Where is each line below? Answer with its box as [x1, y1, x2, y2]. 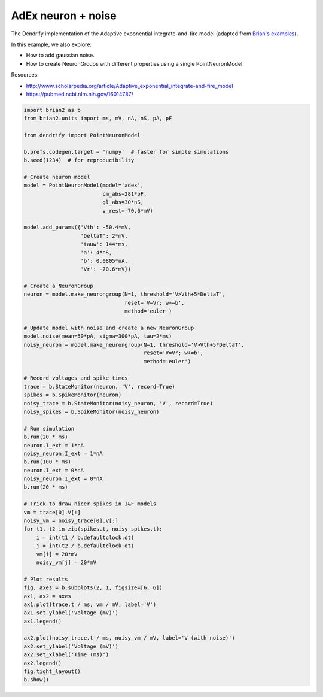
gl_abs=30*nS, [102, 199, 144, 206]
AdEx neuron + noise [11, 9, 117, 22]
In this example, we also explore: [11, 41, 92, 48]
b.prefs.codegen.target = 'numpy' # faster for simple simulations [23, 149, 229, 155]
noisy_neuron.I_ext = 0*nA [23, 475, 103, 482]
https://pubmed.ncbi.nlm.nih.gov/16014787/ [26, 90, 134, 98]
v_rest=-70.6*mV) [102, 207, 154, 214]
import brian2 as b [23, 107, 81, 113]
